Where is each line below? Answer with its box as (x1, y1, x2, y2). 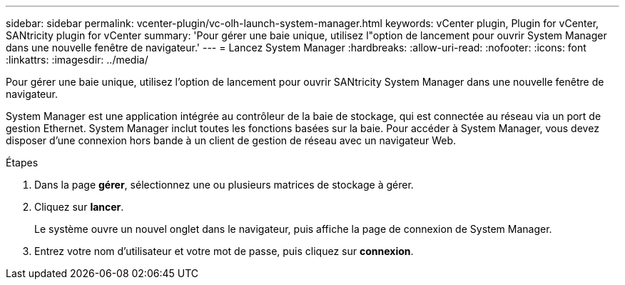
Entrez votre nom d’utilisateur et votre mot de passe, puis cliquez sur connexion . (34, 245, 414, 257)
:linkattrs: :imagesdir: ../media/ (6, 54, 148, 66)
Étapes (6, 156, 39, 169)
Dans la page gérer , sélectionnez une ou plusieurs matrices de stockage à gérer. (34, 179, 414, 191)
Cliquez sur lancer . (34, 201, 124, 213)
